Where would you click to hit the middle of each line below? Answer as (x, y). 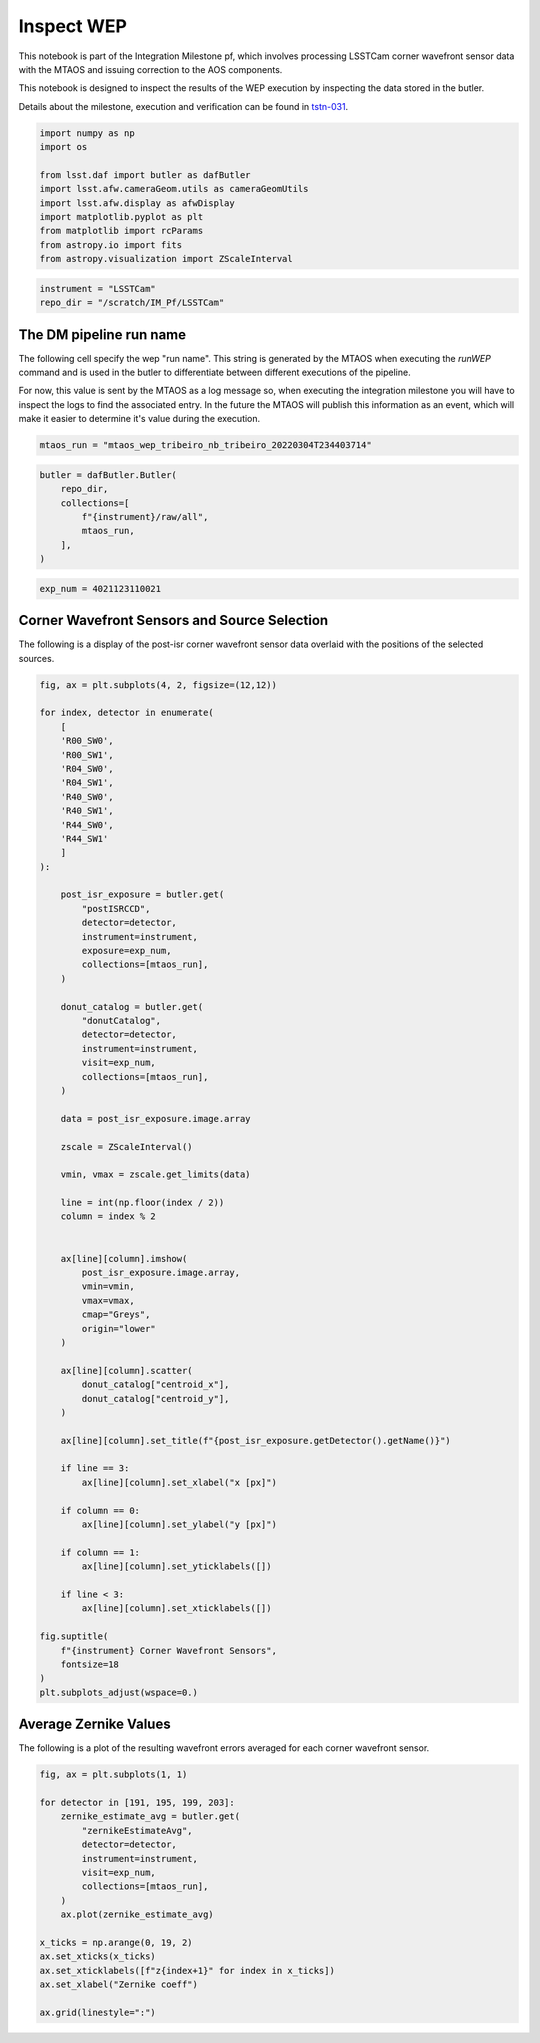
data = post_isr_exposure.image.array (155, 1118)
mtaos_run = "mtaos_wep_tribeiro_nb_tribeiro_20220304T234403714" (205, 445)
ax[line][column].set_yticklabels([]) (176, 1566)
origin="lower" (119, 1328)
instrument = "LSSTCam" (98, 288)
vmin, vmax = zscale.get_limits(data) (155, 1174)
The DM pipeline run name (102, 334)
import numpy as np (87, 133)
